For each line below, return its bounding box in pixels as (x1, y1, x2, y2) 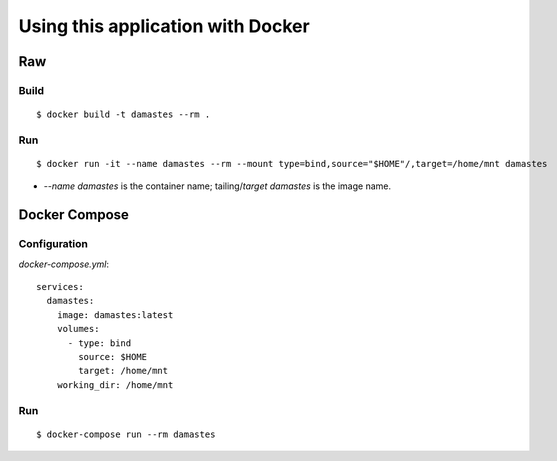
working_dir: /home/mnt (56, 379, 174, 390)
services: (36, 281, 84, 293)
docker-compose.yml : (18, 258, 110, 270)
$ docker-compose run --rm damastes (36, 428, 216, 440)
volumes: (56, 323, 100, 335)
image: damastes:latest (56, 309, 174, 320)
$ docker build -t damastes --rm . (36, 109, 211, 120)
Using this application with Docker (18, 15, 310, 37)
